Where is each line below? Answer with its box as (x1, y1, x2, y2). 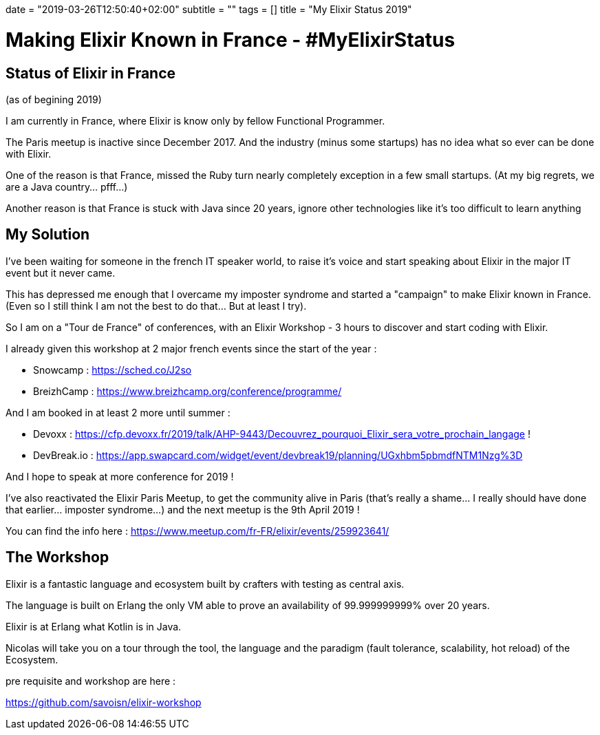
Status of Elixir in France (6, 64, 176, 82)
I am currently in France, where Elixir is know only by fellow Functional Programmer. (6, 114, 385, 127)
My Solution (6, 226, 90, 244)
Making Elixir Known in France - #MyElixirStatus (6, 28, 456, 52)
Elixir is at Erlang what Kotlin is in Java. (6, 620, 182, 632)
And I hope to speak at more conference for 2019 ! (6, 470, 234, 482)
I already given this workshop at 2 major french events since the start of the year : (6, 342, 377, 354)
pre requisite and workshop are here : (6, 674, 176, 687)
